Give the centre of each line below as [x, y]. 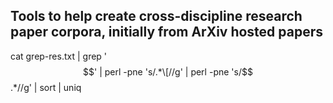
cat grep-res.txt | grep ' [59, 56]
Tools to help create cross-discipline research [156, 16]
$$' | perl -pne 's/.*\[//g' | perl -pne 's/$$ [168, 71]
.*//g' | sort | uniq [46, 87]
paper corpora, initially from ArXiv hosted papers [167, 32]
